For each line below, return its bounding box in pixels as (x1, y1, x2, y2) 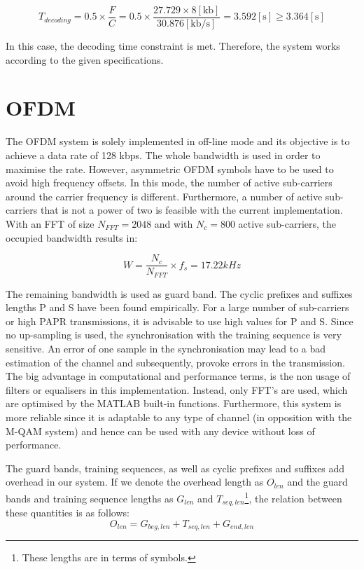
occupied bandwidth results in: (6, 230, 138, 245)
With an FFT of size (6, 216, 94, 231)
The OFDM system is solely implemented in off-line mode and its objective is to (6, 134, 350, 149)
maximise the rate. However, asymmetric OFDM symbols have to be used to (6, 161, 334, 176)
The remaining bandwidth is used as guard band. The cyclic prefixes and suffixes (6, 286, 353, 301)
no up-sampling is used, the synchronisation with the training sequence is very (6, 327, 342, 342)
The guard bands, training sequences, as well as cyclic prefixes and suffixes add (6, 460, 345, 475)
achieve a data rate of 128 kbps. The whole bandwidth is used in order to (6, 147, 321, 162)
